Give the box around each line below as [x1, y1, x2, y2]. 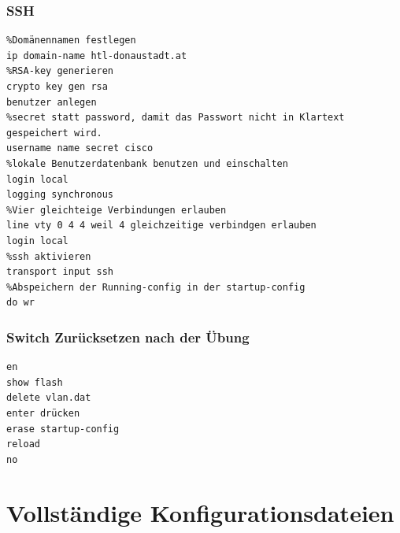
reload [6, 439, 40, 450]
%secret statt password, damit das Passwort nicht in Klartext [6, 112, 345, 124]
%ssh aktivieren [6, 250, 91, 262]
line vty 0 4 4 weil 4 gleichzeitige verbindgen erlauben [6, 220, 317, 231]
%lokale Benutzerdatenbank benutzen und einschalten [6, 157, 288, 169]
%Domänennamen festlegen [6, 35, 136, 46]
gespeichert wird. [6, 127, 102, 139]
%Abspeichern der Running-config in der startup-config [6, 281, 306, 293]
